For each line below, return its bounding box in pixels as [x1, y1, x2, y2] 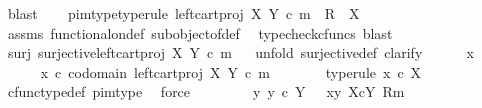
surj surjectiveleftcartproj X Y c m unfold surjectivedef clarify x [7, 42, 475, 63]
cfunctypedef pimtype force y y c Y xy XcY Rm [7, 81, 405, 102]
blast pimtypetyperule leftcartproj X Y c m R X [7, 3, 360, 23]
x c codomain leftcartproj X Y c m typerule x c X [40, 61, 422, 82]
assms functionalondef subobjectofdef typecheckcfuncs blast [7, 22, 393, 43]
